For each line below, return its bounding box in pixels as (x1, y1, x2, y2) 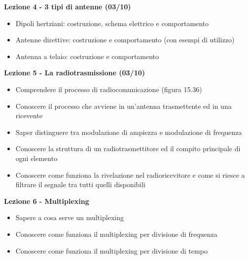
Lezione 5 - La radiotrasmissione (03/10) (4, 67, 145, 78)
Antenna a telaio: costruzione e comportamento (15, 51, 159, 61)
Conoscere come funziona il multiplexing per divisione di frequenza (15, 228, 217, 239)
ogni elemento (15, 153, 58, 163)
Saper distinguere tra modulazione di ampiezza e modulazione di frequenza (15, 127, 242, 137)
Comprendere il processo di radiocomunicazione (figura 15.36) (15, 84, 202, 94)
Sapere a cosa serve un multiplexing (15, 212, 124, 223)
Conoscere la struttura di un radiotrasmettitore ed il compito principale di (15, 143, 241, 154)
